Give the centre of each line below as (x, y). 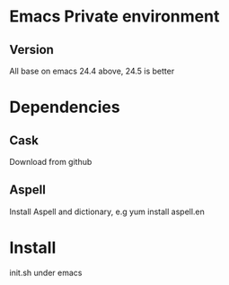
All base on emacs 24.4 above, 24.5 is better (92, 71)
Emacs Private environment (114, 17)
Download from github (51, 162)
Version (31, 50)
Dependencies (65, 107)
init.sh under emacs (46, 272)
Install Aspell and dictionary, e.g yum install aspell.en (107, 212)
